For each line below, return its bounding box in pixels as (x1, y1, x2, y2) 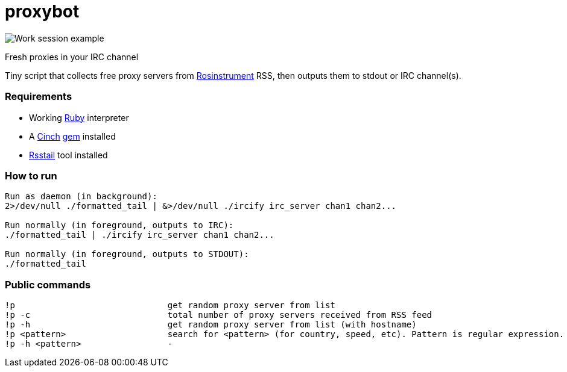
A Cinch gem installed (29, 131, 116, 141)
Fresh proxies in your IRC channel (5, 51, 139, 62)
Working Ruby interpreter (29, 112, 129, 123)
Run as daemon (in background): (5, 191, 157, 202)
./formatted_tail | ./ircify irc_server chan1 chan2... (5, 230, 274, 240)
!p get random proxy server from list (5, 300, 335, 310)
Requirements (5, 90, 72, 103)
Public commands (5, 278, 91, 291)
